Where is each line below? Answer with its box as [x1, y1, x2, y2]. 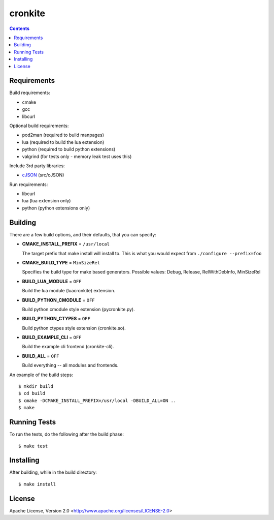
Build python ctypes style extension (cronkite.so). [22, 325, 126, 331]
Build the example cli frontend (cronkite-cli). [22, 344, 114, 350]
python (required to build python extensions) [22, 146, 116, 152]
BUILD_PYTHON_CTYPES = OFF [22, 316, 91, 322]
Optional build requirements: [9, 123, 69, 129]
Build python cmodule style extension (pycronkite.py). [22, 306, 135, 312]
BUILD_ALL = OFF [22, 353, 59, 359]
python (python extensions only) [22, 205, 90, 211]
